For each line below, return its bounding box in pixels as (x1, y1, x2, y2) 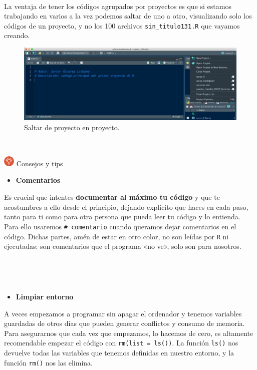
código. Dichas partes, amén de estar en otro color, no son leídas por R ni (4, 231, 229, 241)
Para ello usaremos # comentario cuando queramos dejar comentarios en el (4, 221, 236, 231)
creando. (4, 30, 30, 41)
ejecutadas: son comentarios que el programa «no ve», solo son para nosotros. (4, 241, 241, 251)
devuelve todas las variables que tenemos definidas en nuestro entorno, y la (4, 347, 234, 357)
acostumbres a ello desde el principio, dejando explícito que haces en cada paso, (4, 201, 248, 212)
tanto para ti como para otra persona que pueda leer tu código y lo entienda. (4, 211, 240, 222)
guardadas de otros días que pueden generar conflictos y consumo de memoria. (4, 318, 245, 328)
